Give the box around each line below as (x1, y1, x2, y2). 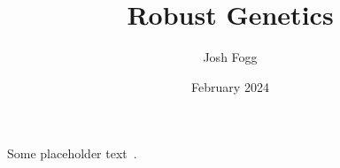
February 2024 (191, 77, 269, 95)
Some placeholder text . (7, 144, 137, 163)
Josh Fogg (203, 48, 258, 66)
